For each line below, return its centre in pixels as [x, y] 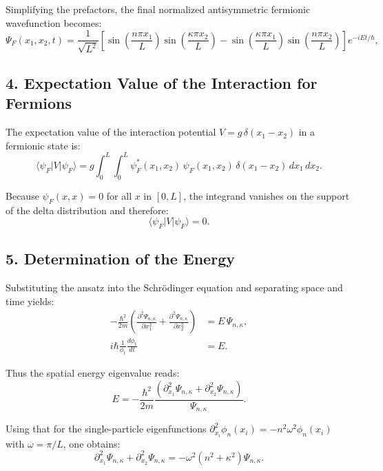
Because [22, 195]
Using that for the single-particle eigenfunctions [106, 429]
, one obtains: [92, 443]
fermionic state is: [43, 145]
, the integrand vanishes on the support [267, 195]
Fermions [39, 103]
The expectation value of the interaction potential [111, 132]
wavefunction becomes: [54, 22]
